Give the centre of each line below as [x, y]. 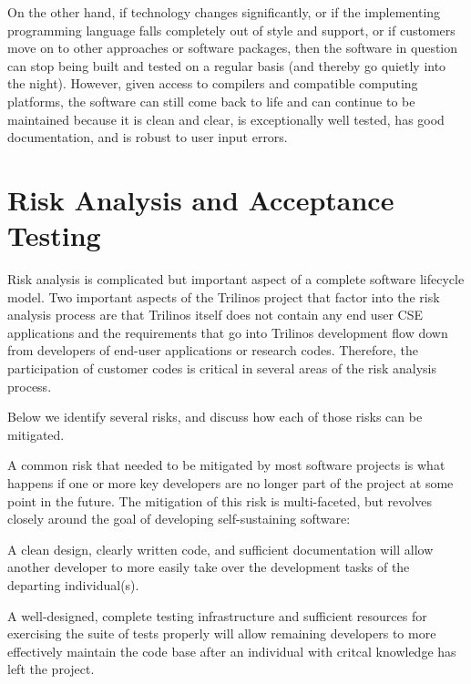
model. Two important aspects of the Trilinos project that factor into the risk [224, 296]
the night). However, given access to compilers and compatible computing [213, 83]
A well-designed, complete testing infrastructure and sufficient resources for [217, 615]
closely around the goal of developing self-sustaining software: [179, 519]
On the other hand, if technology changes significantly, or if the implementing [224, 12]
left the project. [51, 669]
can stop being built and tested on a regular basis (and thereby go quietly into [227, 65]
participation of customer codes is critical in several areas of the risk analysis [222, 368]
